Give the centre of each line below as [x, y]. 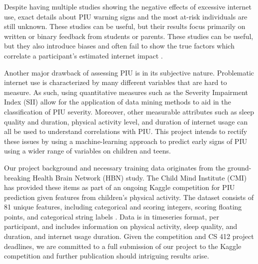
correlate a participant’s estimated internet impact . [83, 55]
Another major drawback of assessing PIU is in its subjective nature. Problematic [129, 72]
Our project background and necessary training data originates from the [115, 167]
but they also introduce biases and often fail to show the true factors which [119, 46]
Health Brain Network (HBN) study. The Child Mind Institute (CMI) [140, 177]
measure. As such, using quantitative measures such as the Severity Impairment [126, 92]
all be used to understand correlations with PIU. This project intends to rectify [126, 131]
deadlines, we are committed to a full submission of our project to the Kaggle [123, 246]
